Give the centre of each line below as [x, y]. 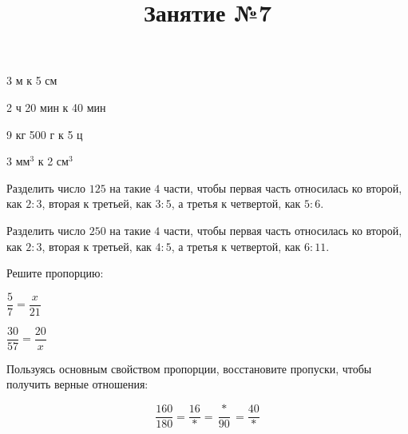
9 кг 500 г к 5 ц [45, 134]
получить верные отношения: [77, 384]
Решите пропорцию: [55, 273]
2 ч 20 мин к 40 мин [56, 107]
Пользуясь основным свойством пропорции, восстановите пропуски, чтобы [189, 368]
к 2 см [53, 161]
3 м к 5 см [32, 80]
